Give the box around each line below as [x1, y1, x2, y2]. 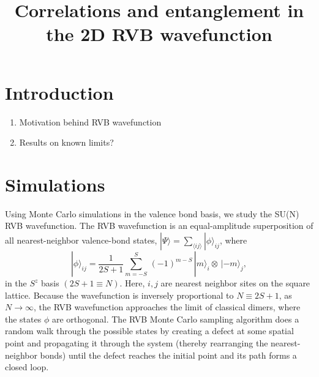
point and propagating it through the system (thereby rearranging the [5, 336, 268, 349]
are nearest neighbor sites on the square [160, 277, 310, 289]
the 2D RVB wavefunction [46, 21, 272, 47]
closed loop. [5, 360, 49, 373]
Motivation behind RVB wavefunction [19, 115, 162, 128]
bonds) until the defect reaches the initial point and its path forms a [40, 348, 297, 361]
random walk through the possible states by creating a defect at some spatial [5, 324, 294, 337]
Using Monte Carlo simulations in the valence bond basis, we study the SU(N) [5, 207, 299, 220]
